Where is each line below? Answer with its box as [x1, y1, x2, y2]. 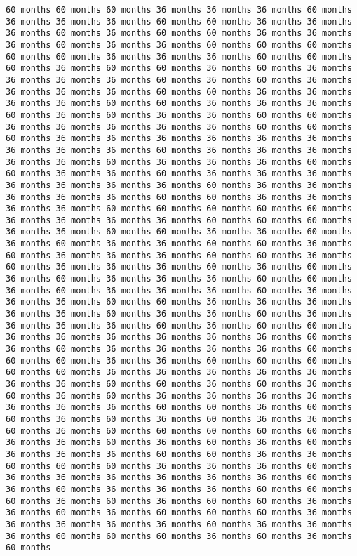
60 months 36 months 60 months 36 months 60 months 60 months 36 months [6, 496, 352, 506]
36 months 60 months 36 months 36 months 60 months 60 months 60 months [6, 39, 352, 50]
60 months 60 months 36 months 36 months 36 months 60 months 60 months [6, 51, 352, 62]
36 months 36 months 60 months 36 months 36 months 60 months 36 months [6, 309, 352, 319]
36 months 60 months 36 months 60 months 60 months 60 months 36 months [6, 508, 352, 518]
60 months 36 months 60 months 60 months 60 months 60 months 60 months [6, 425, 352, 436]
